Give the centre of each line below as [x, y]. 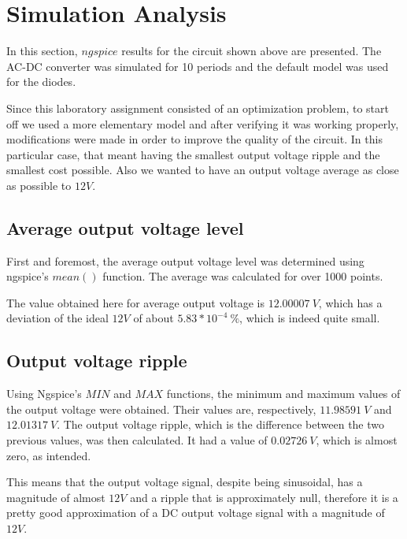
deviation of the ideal [57, 318]
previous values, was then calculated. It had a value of [137, 440]
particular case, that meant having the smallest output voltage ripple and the [193, 154]
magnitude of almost [56, 497]
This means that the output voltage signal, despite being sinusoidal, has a [185, 482]
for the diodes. [41, 82]
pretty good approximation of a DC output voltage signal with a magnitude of [196, 513]
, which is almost [357, 440]
